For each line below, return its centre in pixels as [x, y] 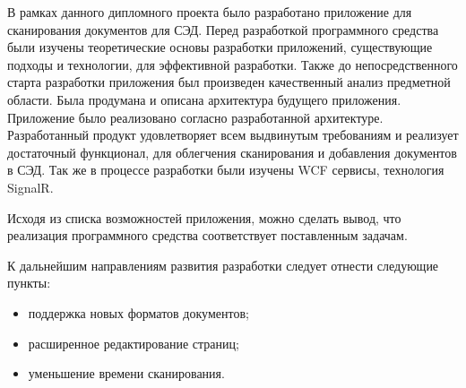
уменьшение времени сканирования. [126, 373]
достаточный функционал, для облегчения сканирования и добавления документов [232, 152]
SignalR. [30, 187]
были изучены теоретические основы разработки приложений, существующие [220, 47]
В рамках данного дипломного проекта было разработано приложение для [210, 12]
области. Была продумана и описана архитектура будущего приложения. [204, 99]
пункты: [29, 283]
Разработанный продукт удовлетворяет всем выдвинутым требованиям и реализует [233, 135]
